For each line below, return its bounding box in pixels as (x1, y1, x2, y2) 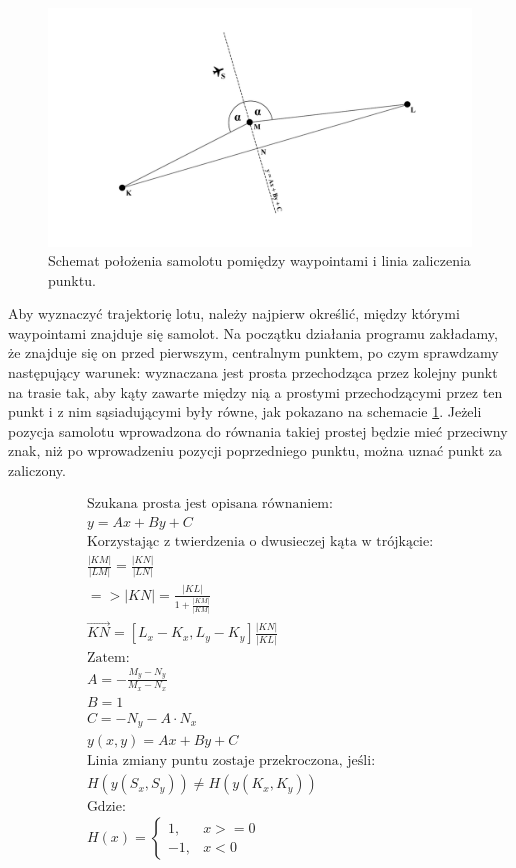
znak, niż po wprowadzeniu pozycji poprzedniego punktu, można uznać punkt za (8, 440, 503, 461)
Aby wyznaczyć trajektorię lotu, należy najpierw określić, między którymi (8, 303, 460, 324)
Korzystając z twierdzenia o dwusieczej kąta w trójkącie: (86, 534, 434, 549)
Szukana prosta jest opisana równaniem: (86, 496, 333, 511)
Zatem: (86, 650, 130, 665)
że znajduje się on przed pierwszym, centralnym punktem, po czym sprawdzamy (8, 342, 499, 363)
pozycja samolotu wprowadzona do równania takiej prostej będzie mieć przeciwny (8, 420, 508, 441)
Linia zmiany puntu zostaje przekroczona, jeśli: (86, 754, 376, 769)
